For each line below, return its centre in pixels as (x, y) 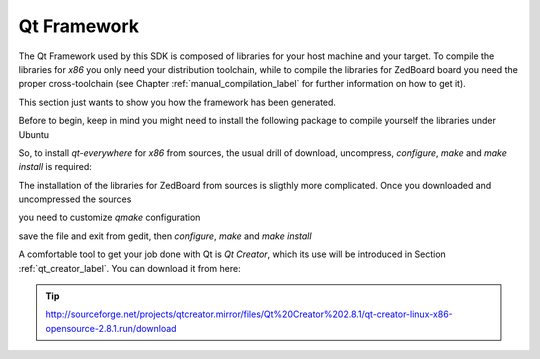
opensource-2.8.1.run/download (111, 328)
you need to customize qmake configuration (109, 217)
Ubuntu (34, 134)
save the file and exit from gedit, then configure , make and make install (165, 236)
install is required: (55, 167)
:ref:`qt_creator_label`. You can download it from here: (129, 268)
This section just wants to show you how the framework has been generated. (177, 102)
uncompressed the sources (75, 199)
